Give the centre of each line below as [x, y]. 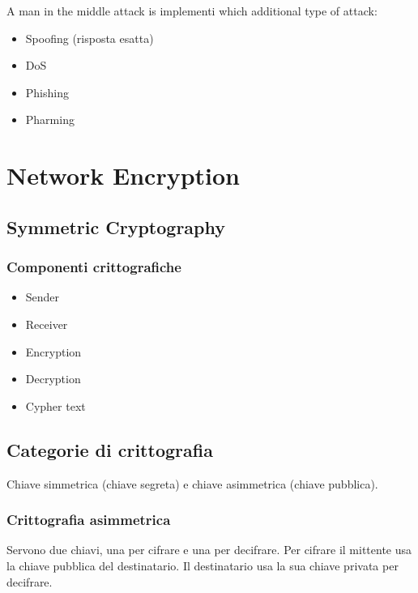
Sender [43, 297]
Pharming [50, 119]
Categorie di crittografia [110, 449]
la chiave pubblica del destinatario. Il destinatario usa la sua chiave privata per [203, 565]
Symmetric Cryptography [116, 226]
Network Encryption [124, 175]
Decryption [53, 379]
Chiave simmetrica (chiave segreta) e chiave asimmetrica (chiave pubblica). [192, 483]
